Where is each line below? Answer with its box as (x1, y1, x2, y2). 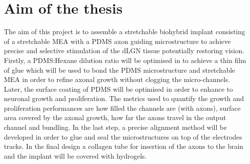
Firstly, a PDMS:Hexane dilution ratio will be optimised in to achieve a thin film (4, 55, 246, 65)
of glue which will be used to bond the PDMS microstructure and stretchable (4, 64, 235, 75)
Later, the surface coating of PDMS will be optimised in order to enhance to (4, 83, 233, 94)
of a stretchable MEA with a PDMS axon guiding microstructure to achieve (4, 36, 231, 46)
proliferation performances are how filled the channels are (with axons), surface (4, 102, 241, 113)
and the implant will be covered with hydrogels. (4, 150, 147, 161)
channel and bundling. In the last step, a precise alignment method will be (4, 122, 227, 132)
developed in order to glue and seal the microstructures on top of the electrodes (4, 131, 242, 142)
